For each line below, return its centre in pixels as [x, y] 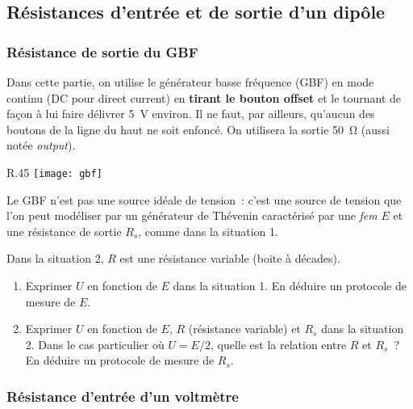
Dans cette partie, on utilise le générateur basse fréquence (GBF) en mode [190, 82]
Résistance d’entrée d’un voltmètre [123, 396]
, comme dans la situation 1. [208, 231]
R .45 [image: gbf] [54, 172]
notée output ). [41, 145]
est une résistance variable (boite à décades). [230, 258]
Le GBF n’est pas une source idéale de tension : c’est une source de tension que [204, 199]
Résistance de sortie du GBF [102, 51]
